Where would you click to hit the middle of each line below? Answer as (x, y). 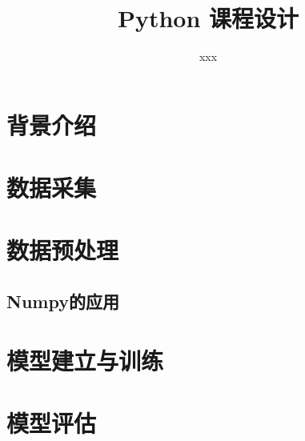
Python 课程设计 (208, 18)
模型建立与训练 (85, 360)
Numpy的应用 (63, 301)
